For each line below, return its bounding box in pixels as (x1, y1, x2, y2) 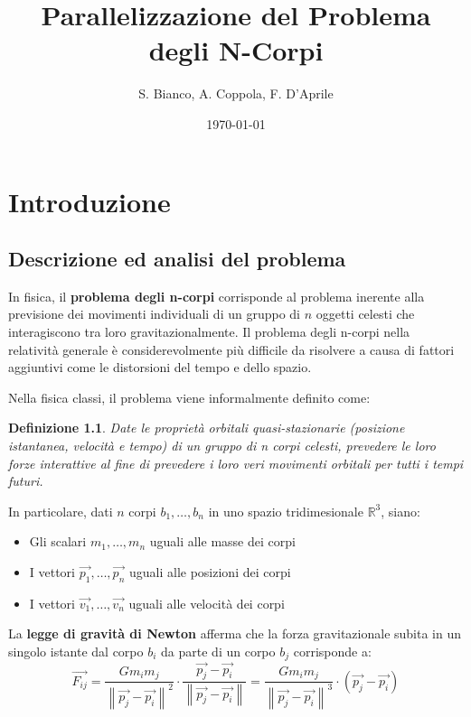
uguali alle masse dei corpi (149, 532, 296, 551)
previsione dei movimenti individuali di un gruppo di (8, 304, 301, 323)
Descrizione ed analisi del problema (8, 245, 346, 273)
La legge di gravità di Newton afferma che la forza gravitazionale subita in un (8, 624, 462, 643)
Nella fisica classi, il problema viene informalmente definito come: (8, 387, 371, 406)
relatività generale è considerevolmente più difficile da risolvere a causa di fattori (8, 340, 455, 358)
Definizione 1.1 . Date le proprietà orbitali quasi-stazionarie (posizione (8, 418, 405, 437)
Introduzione (8, 182, 171, 219)
